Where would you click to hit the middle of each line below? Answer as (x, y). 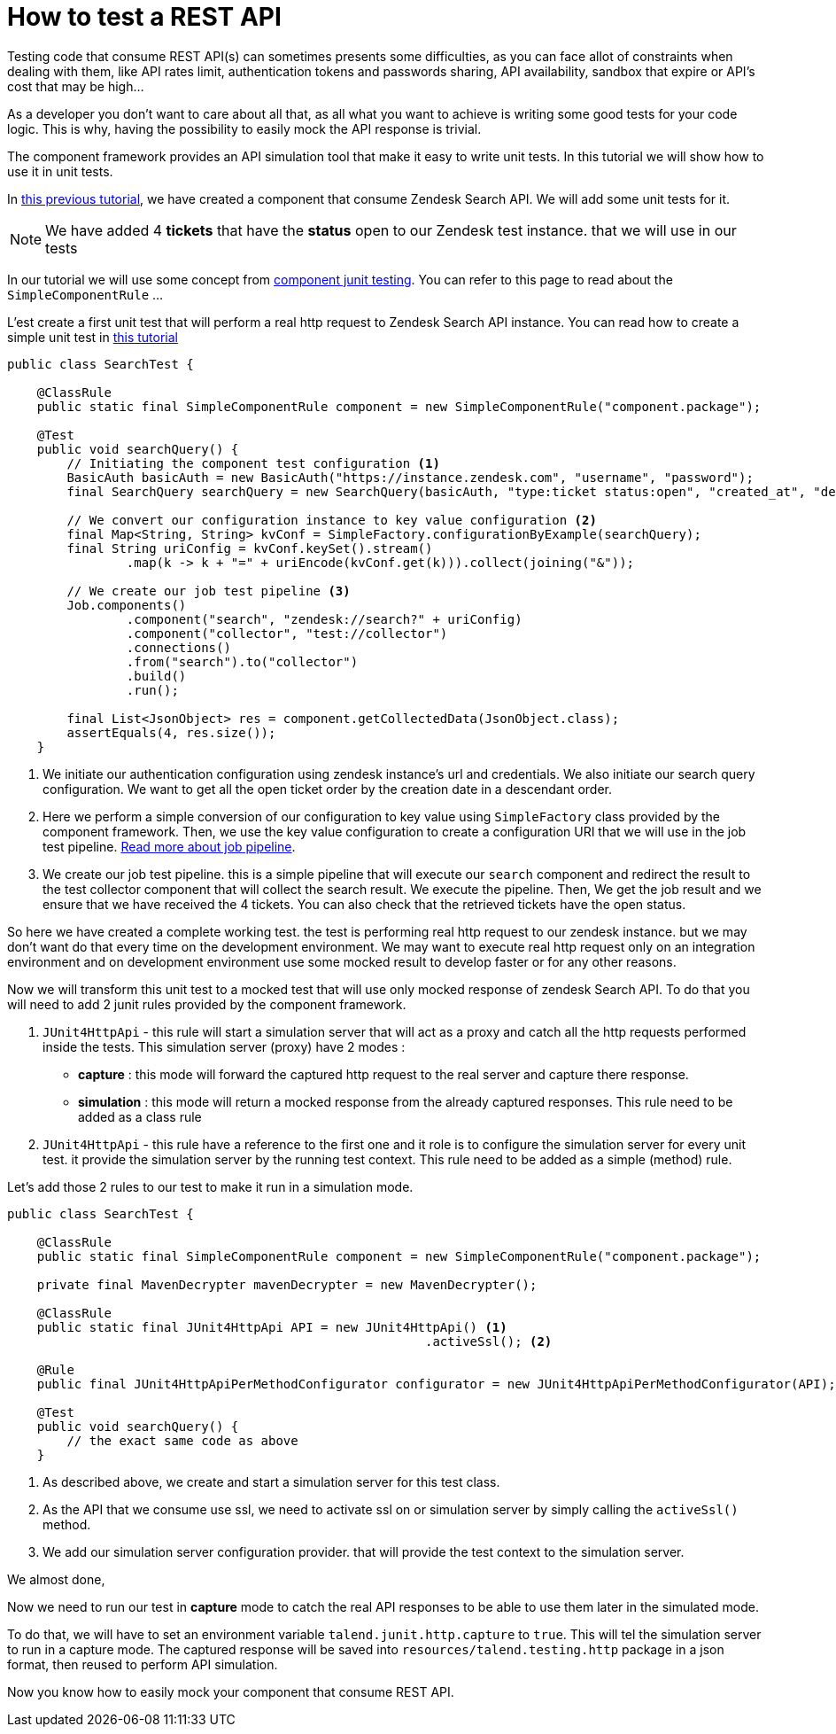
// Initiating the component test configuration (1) (253, 463)
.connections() (178, 647)
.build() (156, 676)
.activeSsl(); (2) (489, 1341)
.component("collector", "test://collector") (287, 633)
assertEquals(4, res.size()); (171, 732)
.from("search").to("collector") (242, 661)
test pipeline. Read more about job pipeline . (169, 846)
